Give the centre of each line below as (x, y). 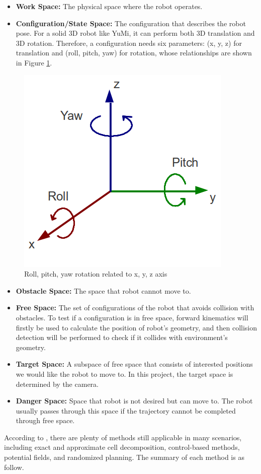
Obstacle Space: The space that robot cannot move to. (103, 290)
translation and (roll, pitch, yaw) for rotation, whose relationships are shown (134, 53)
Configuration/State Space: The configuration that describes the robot (131, 23)
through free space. (45, 420)
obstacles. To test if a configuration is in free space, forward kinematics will (132, 317)
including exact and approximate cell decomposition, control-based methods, (122, 447)
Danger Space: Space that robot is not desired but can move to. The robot (134, 401)
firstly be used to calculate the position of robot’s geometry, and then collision (137, 327)
